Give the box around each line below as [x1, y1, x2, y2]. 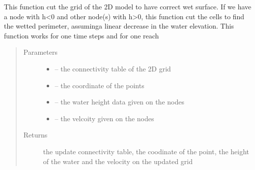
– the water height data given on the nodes [55, 97, 184, 107]
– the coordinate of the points [55, 80, 144, 90]
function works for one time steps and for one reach [4, 30, 159, 40]
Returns [23, 130, 48, 140]
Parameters [23, 47, 57, 57]
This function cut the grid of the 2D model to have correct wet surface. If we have [4, 1, 252, 11]
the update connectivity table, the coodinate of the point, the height [43, 146, 250, 156]
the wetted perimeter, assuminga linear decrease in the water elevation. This [4, 21, 234, 31]
